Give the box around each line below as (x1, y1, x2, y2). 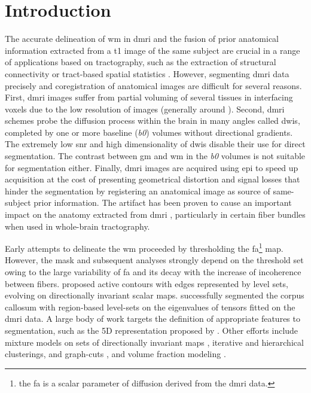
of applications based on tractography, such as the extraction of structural (5, 56, 276, 68)
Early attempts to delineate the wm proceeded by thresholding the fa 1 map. (5, 240, 283, 254)
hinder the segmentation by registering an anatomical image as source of (5, 184, 270, 197)
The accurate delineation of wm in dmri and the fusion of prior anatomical (5, 32, 279, 45)
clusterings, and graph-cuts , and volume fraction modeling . (5, 348, 226, 360)
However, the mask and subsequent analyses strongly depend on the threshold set (5, 254, 304, 266)
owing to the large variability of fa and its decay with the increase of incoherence (5, 266, 301, 278)
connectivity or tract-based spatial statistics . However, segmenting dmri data (5, 67, 289, 80)
